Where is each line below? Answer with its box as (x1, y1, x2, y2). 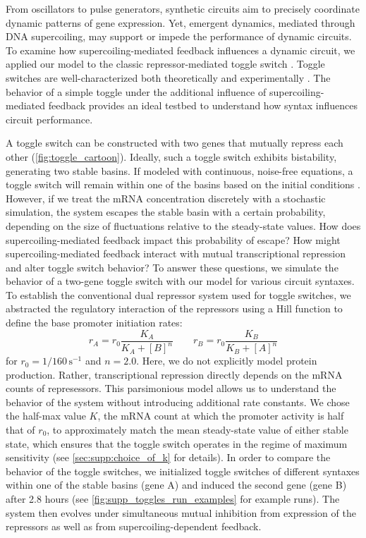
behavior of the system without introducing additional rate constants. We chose (6, 394, 350, 409)
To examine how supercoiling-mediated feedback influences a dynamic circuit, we (6, 42, 355, 57)
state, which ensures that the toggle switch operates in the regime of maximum (6, 436, 348, 451)
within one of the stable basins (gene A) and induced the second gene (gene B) (6, 477, 347, 492)
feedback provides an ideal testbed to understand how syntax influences (48, 98, 358, 113)
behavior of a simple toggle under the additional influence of (6, 84, 267, 99)
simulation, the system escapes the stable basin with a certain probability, (6, 204, 326, 219)
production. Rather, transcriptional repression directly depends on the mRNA (6, 367, 343, 381)
